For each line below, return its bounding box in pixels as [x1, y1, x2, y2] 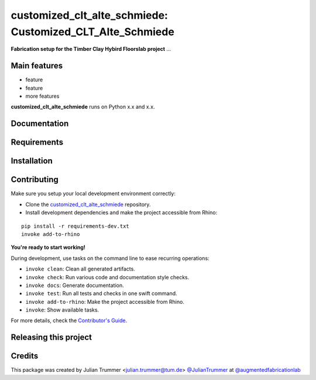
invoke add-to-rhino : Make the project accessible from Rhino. [25, 298, 184, 305]
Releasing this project [11, 333, 92, 343]
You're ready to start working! [11, 244, 86, 251]
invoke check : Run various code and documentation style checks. [25, 273, 190, 280]
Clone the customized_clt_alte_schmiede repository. [25, 201, 151, 208]
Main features [11, 61, 63, 71]
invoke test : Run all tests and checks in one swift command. [25, 290, 178, 297]
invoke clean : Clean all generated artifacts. [25, 265, 136, 272]
